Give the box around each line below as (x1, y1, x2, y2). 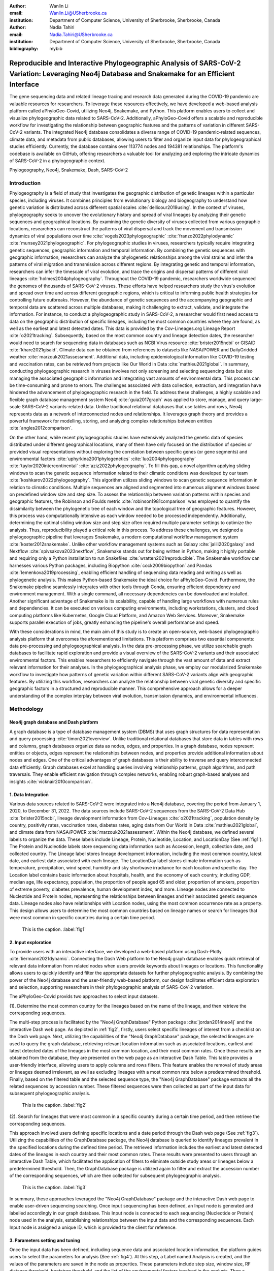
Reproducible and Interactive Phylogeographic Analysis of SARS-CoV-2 (9, 59, 241, 68)
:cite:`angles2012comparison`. (9, 425, 73, 431)
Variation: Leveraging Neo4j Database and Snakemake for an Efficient (9, 69, 235, 78)
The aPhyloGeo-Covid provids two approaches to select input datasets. (9, 993, 159, 1000)
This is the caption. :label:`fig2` (22, 1102, 87, 1108)
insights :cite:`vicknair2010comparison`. (9, 778, 93, 784)
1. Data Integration (9, 791, 49, 798)
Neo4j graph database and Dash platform (9, 719, 98, 725)
